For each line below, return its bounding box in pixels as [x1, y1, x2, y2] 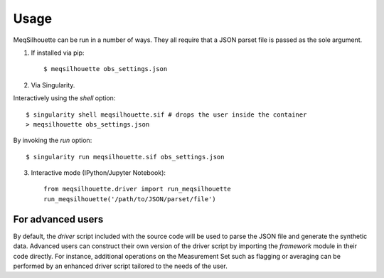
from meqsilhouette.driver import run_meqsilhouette [43, 185, 231, 193]
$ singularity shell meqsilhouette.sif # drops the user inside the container [26, 110, 307, 119]
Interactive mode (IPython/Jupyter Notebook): [31, 169, 166, 177]
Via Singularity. [31, 80, 75, 89]
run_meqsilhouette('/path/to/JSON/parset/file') [43, 195, 216, 203]
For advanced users [13, 213, 104, 225]
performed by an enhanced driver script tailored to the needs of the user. [13, 262, 228, 270]
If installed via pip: [31, 48, 85, 57]
